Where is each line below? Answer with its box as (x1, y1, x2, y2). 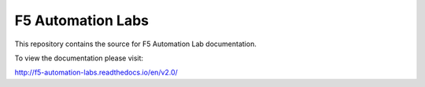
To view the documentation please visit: (14, 53, 144, 63)
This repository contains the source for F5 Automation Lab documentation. (14, 39, 257, 49)
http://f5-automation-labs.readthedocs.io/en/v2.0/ (14, 67, 179, 78)
